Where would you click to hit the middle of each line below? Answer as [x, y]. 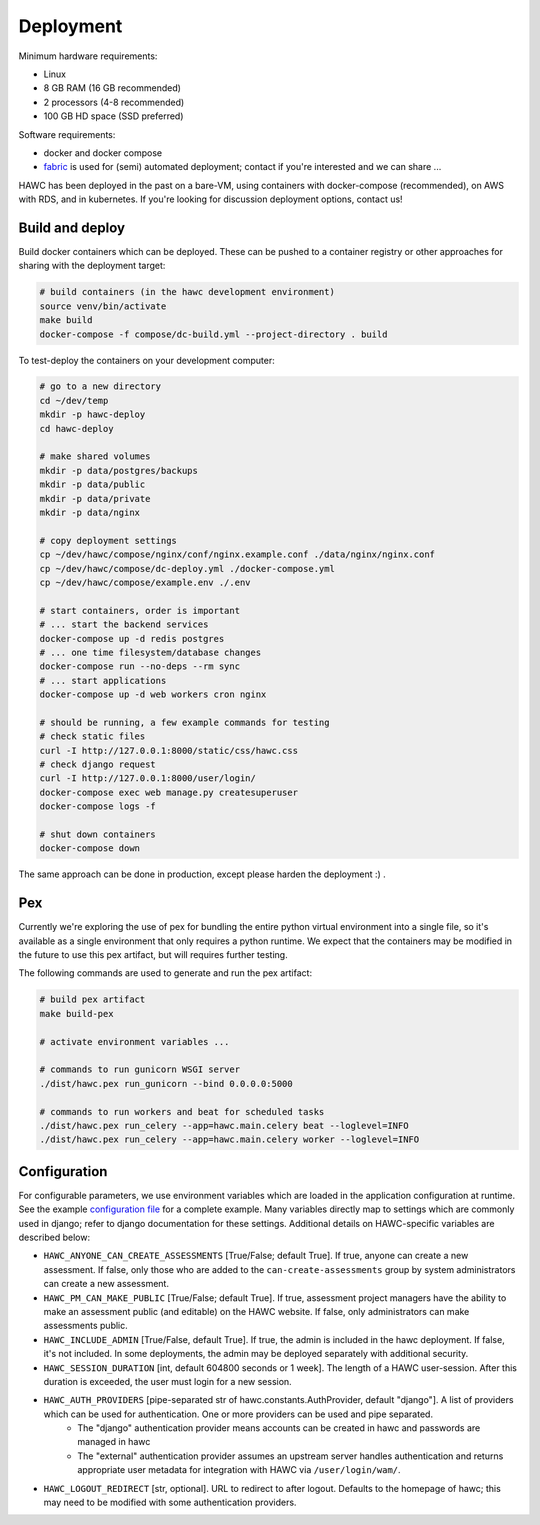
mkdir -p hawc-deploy [92, 414]
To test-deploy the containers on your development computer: [146, 360]
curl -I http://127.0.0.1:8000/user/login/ [148, 778]
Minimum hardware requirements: [88, 56]
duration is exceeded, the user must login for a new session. [167, 1381]
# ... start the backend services [124, 624]
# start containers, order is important [139, 610]
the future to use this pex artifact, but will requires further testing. [153, 955]
